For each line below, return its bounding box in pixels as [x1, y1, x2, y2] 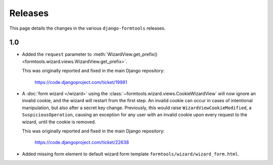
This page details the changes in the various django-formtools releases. [9, 25, 166, 31]
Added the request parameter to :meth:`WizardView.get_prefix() [22, 51, 158, 57]
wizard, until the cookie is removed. [22, 119, 96, 125]
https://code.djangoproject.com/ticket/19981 [34, 79, 127, 85]
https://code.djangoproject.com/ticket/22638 [34, 139, 129, 145]
